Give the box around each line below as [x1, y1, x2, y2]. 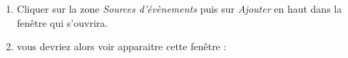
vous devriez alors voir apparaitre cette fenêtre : [16, 39, 227, 54]
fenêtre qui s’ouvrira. [16, 15, 108, 30]
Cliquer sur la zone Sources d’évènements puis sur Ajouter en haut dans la [16, 1, 342, 16]
